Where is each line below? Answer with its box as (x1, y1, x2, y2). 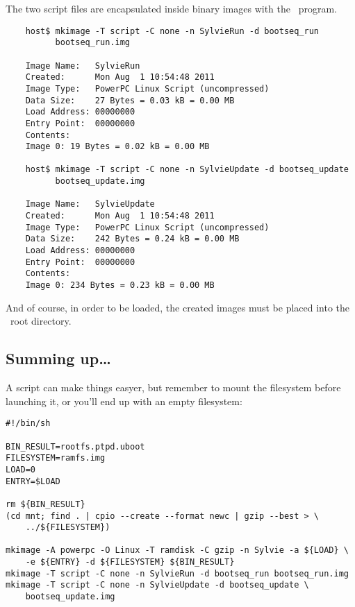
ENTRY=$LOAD (6, 476, 60, 486)
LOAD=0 (6, 464, 35, 475)
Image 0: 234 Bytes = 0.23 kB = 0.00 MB (25, 280, 215, 291)
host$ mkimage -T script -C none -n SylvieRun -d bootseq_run (25, 26, 320, 36)
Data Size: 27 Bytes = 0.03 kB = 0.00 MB (25, 95, 235, 105)
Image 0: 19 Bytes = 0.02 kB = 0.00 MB (25, 142, 210, 152)
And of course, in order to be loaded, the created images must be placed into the (6, 300, 350, 314)
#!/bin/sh (6, 418, 51, 429)
